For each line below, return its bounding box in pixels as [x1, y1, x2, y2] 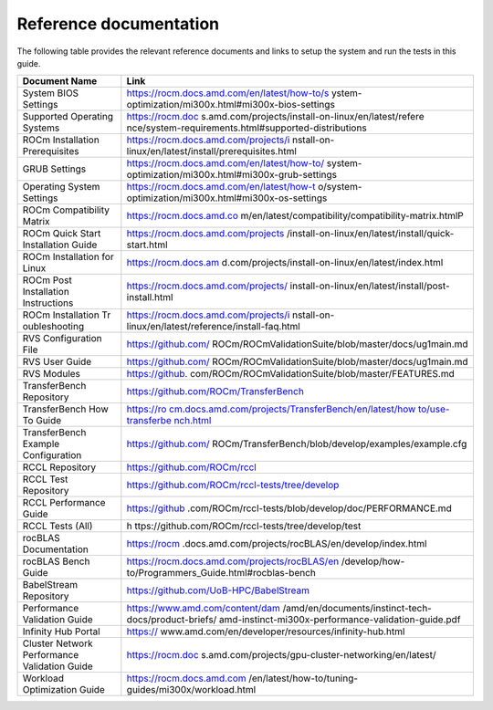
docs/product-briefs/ [126, 613, 217, 626]
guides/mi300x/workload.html [126, 684, 257, 696]
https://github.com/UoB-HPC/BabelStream [126, 584, 310, 597]
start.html [126, 238, 168, 251]
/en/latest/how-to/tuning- [247, 672, 359, 684]
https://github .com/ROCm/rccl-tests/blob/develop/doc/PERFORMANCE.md [126, 502, 452, 515]
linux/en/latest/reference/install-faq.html [126, 320, 300, 333]
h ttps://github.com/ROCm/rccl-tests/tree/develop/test [126, 520, 362, 533]
